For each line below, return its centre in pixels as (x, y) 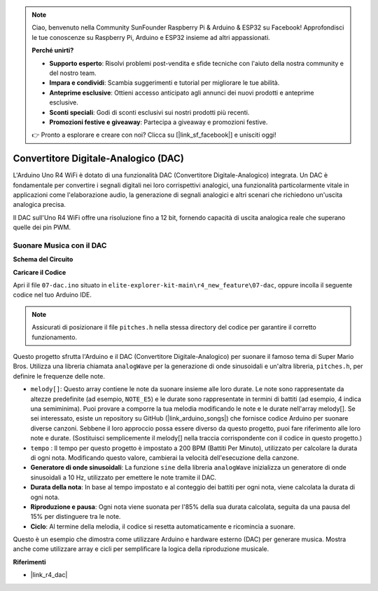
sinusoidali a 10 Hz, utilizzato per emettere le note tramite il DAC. (124, 477)
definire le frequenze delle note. (59, 376)
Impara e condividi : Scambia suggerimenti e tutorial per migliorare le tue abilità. (164, 83)
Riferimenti (29, 562)
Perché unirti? (53, 50)
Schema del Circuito (43, 259)
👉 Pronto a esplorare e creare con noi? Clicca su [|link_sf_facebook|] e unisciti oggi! (154, 135)
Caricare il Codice (40, 272)
